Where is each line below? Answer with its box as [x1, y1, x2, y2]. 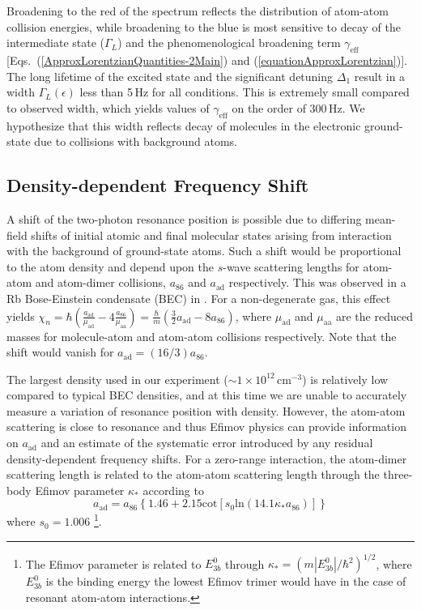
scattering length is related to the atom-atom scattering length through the [6, 466, 380, 483]
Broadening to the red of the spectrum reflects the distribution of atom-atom [6, 2, 389, 19]
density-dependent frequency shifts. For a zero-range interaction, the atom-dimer [6, 450, 407, 467]
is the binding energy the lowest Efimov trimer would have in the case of [45, 573, 406, 590]
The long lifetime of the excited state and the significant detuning [6, 67, 334, 84]
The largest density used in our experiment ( [6, 370, 228, 387]
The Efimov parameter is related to [25, 555, 202, 572]
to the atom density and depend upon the [6, 258, 214, 275]
